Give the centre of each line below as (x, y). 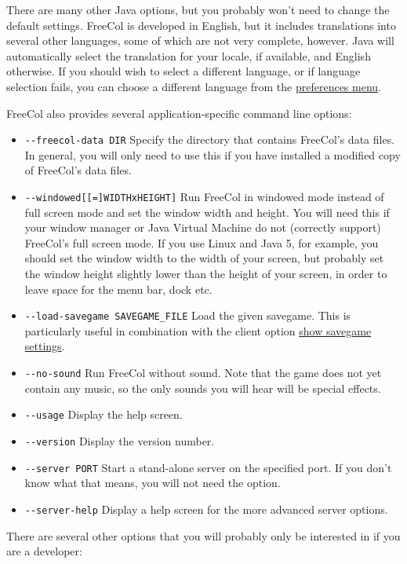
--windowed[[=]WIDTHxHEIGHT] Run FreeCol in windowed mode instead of (204, 196)
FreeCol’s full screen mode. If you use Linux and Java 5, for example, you (202, 242)
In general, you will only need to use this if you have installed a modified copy (213, 154)
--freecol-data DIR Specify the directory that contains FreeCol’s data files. (210, 139)
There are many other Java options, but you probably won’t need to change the (198, 9)
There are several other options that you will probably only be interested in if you (203, 535)
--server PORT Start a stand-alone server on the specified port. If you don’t (208, 467)
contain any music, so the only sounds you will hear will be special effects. (203, 388)
